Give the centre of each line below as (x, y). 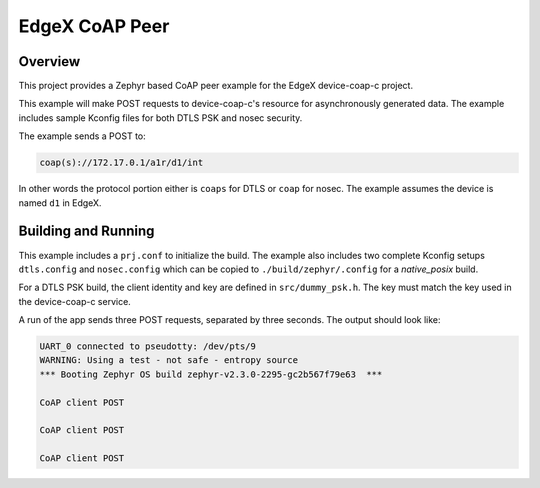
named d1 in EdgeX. (60, 202)
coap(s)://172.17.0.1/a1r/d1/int (121, 163)
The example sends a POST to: (82, 136)
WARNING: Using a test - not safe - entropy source (169, 360)
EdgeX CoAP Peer (94, 26)
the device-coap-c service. (75, 301)
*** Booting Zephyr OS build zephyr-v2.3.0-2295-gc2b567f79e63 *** (211, 374)
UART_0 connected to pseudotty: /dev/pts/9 (148, 346)
